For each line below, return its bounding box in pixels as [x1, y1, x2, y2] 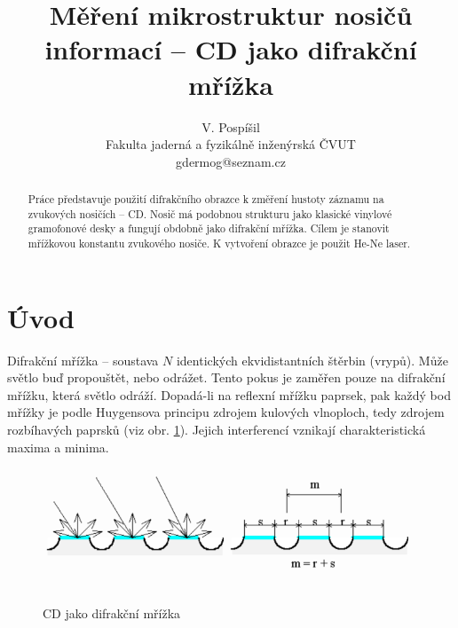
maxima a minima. [7, 437, 109, 456]
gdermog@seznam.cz [176, 152, 286, 170]
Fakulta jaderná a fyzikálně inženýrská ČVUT [106, 135, 356, 153]
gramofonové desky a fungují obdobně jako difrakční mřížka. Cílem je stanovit [28, 221, 390, 236]
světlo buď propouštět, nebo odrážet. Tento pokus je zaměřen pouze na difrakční [7, 368, 446, 387]
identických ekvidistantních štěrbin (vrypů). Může [176, 350, 448, 369]
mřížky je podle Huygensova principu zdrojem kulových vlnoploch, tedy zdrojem [7, 403, 445, 421]
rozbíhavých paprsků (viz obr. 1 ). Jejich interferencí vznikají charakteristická [7, 420, 426, 439]
